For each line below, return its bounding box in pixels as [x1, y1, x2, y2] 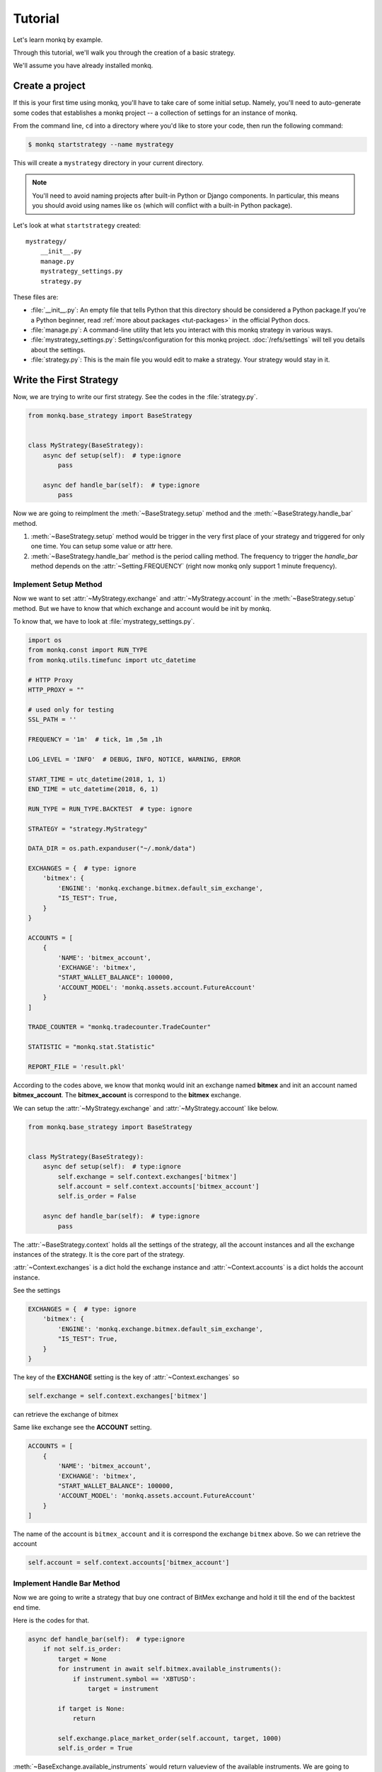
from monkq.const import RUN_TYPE [28, 646, 148, 654]
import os [28, 637, 62, 644]
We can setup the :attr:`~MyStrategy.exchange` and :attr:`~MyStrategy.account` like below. [13, 1104, 279, 1112]
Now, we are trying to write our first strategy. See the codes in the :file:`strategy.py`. [13, 393, 258, 401]
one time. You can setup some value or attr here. [30, 542, 173, 551]
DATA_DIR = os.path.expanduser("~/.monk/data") [28, 844, 196, 853]
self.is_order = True [57, 1744, 133, 1752]
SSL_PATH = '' [28, 716, 77, 724]
